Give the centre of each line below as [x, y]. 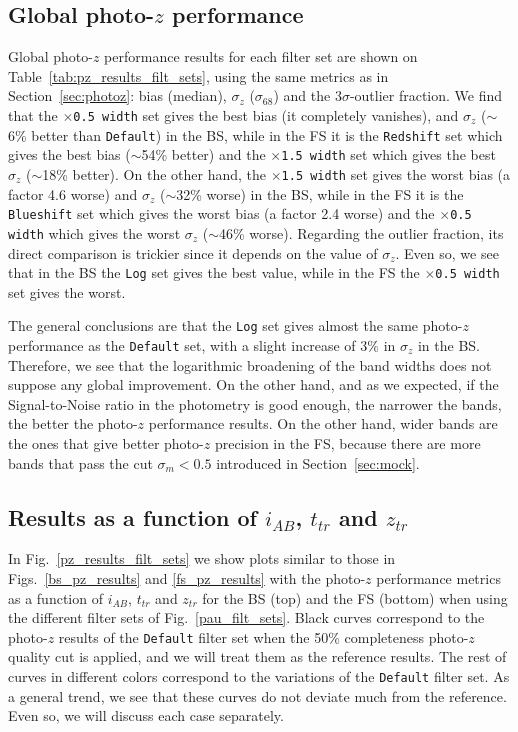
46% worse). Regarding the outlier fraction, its [361, 232]
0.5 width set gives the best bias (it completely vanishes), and [266, 114]
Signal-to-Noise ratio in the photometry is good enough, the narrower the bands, [255, 403]
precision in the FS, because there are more [347, 443]
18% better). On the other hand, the [154, 173]
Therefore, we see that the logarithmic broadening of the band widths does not [250, 364]
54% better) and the [203, 154]
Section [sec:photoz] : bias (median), [117, 95]
